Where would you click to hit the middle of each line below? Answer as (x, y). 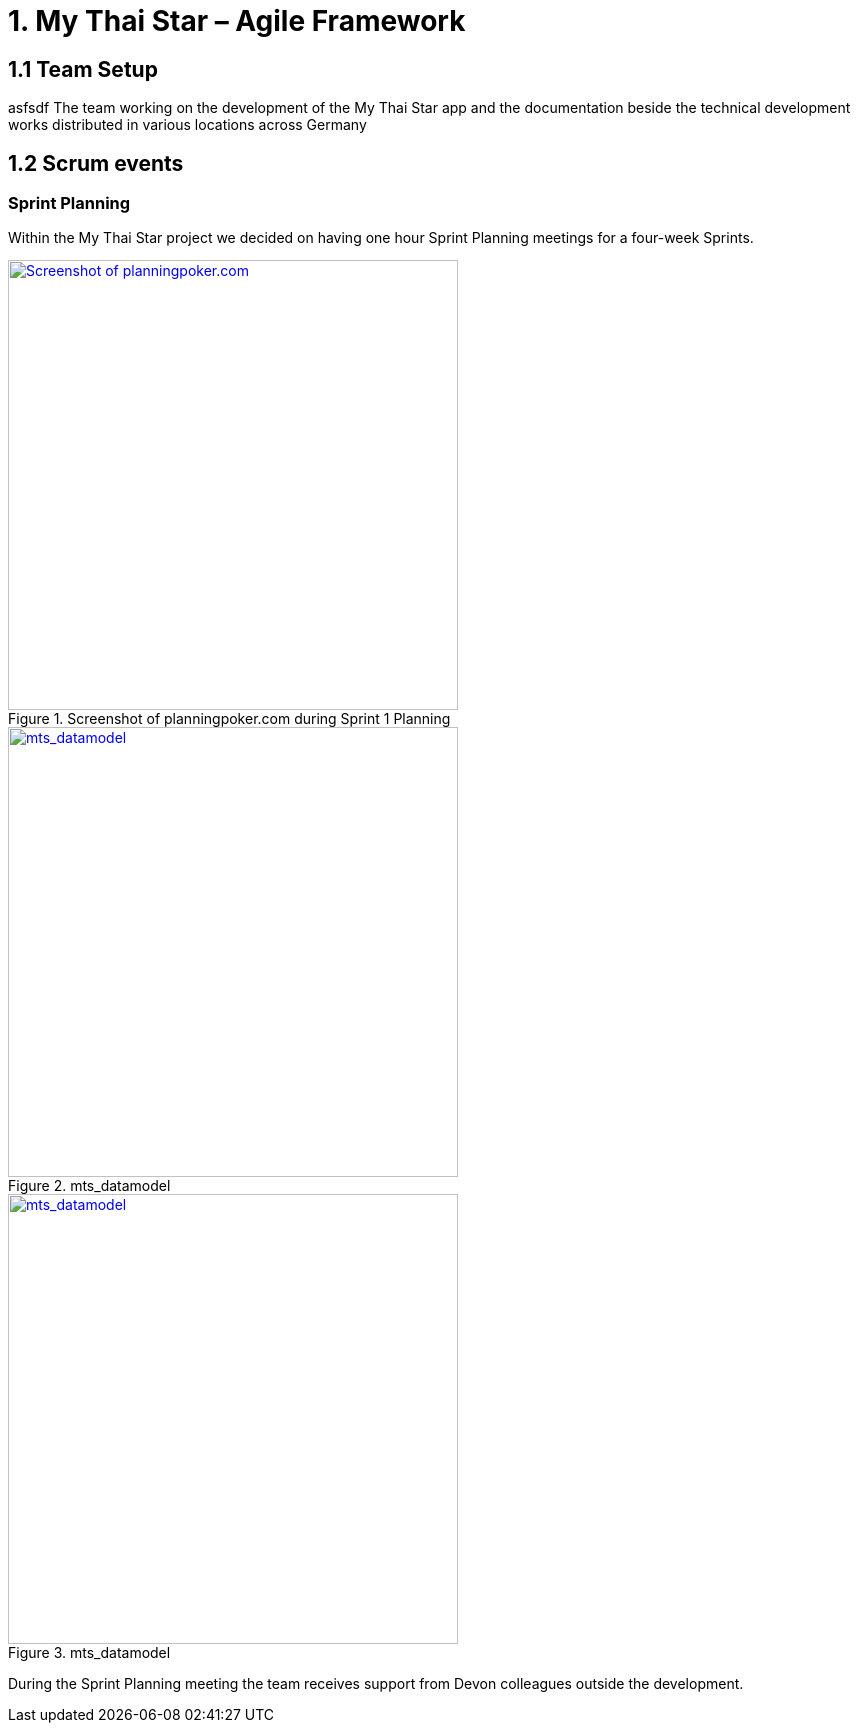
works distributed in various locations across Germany (187, 125)
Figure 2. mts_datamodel (89, 1186)
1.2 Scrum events (96, 163)
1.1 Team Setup (83, 69)
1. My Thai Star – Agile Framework (237, 21)
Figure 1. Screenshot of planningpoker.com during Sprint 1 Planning (229, 719)
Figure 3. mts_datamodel (89, 1653)
